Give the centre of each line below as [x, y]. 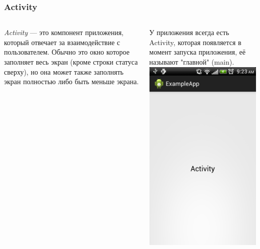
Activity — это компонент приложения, [64, 32]
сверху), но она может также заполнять [64, 71]
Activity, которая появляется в [195, 42]
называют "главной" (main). [192, 62]
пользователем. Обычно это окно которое [67, 52]
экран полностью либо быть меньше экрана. [71, 81]
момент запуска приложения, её [197, 52]
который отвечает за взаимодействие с [62, 42]
